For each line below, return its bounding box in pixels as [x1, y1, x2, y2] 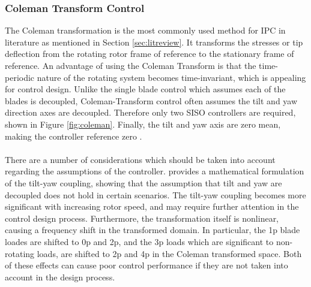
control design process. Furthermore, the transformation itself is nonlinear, [5, 212, 279, 224]
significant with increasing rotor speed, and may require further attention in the [5, 200, 299, 213]
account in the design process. [5, 270, 115, 283]
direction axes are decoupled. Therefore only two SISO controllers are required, [5, 106, 296, 119]
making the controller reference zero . [5, 129, 142, 142]
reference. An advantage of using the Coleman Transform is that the [5, 59, 256, 71]
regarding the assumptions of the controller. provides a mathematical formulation [5, 165, 304, 177]
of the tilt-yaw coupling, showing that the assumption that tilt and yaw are [5, 176, 282, 189]
